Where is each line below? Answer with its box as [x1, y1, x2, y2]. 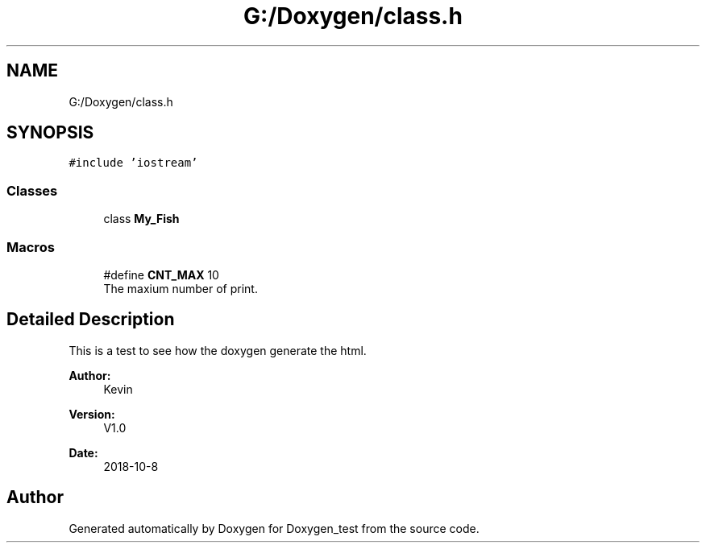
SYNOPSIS [6, 122, 94, 143]
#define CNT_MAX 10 [103, 267, 219, 282]
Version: [69, 407, 115, 421]
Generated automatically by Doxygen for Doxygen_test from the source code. [69, 521, 480, 535]
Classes [6, 182, 58, 199]
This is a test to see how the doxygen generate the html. [69, 343, 367, 357]
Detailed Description [6, 309, 175, 330]
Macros [6, 238, 55, 255]
